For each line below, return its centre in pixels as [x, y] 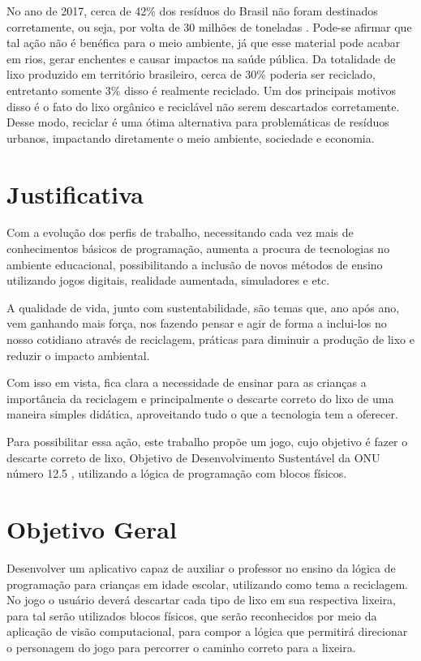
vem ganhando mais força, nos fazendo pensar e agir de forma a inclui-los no [197, 323]
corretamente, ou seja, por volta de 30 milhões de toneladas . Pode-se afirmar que [209, 26]
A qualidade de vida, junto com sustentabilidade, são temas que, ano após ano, [203, 307]
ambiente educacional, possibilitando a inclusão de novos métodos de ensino [195, 264]
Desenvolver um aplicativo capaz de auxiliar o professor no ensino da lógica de [201, 567]
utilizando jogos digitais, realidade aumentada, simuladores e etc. [168, 280]
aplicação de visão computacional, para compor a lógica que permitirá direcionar [207, 631]
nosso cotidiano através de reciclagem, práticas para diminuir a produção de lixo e [210, 339]
